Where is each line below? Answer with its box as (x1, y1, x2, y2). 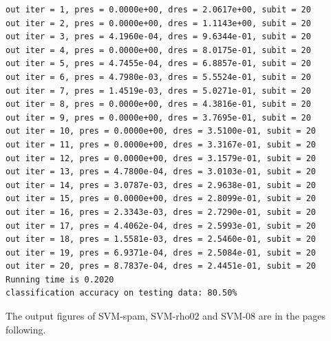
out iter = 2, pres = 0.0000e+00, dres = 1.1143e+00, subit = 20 (6, 18, 311, 28)
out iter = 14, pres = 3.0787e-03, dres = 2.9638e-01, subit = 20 (6, 180, 317, 190)
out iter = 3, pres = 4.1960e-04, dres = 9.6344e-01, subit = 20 (6, 32, 311, 42)
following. (6, 322, 46, 336)
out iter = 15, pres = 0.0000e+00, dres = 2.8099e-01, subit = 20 (6, 194, 317, 204)
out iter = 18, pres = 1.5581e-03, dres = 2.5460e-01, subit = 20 (6, 234, 317, 245)
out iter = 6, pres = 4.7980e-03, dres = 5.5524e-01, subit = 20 (6, 72, 311, 82)
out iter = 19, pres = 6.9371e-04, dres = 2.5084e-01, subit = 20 (6, 247, 317, 258)
